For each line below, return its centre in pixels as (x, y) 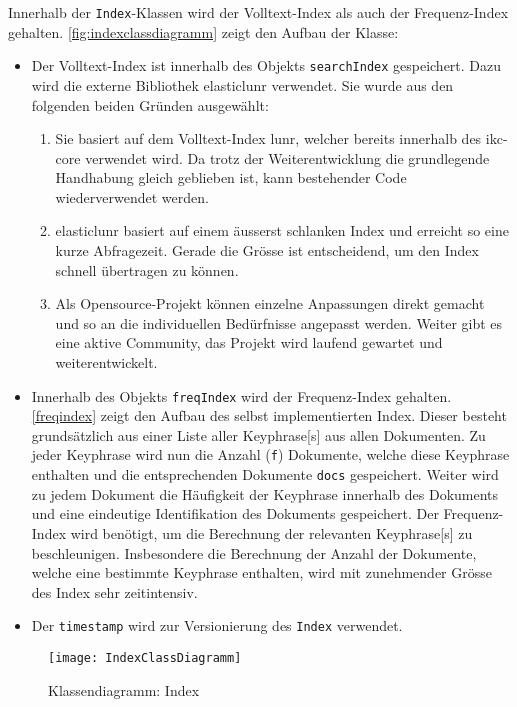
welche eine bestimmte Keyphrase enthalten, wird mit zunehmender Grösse (261, 572)
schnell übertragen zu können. (147, 269)
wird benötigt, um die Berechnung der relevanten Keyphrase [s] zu (271, 532)
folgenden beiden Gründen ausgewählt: (150, 104)
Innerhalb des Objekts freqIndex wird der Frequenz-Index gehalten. (241, 395)
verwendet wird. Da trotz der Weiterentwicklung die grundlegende (287, 157)
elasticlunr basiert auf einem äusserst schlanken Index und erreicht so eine (282, 230)
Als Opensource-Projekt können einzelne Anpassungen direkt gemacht (270, 303)
